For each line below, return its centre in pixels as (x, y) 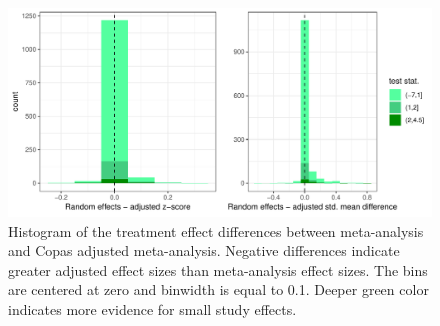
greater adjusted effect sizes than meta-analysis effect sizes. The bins (218, 269)
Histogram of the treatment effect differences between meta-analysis (216, 230)
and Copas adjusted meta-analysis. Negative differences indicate (204, 250)
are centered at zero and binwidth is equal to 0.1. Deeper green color (218, 289)
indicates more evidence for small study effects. (152, 309)
